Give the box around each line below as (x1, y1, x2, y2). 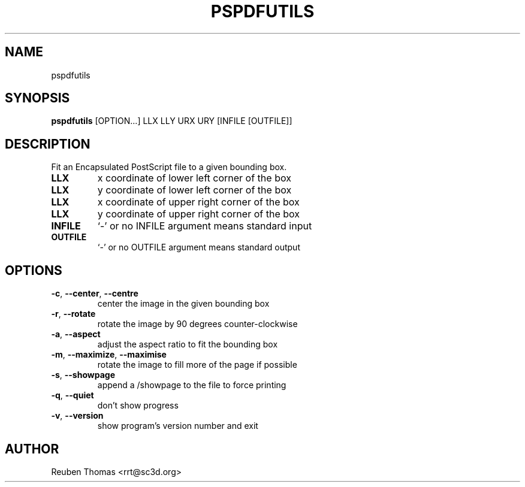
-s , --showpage (51, 370, 115, 380)
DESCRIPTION (5, 136, 90, 152)
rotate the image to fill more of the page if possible (97, 359, 297, 370)
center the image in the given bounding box (97, 298, 270, 309)
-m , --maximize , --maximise (51, 349, 167, 360)
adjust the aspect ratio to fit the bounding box (97, 339, 278, 350)
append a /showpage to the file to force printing (97, 380, 286, 391)
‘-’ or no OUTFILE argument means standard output (97, 242, 300, 253)
